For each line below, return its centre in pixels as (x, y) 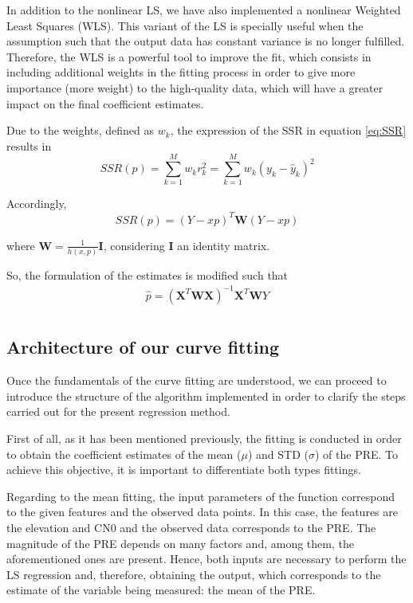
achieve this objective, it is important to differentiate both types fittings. (184, 470)
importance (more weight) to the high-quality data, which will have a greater (195, 87)
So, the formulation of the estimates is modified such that (147, 274)
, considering (134, 245)
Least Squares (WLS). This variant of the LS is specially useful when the (185, 25)
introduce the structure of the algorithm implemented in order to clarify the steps (206, 395)
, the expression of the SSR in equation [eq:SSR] (288, 130)
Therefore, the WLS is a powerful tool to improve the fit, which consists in (189, 56)
